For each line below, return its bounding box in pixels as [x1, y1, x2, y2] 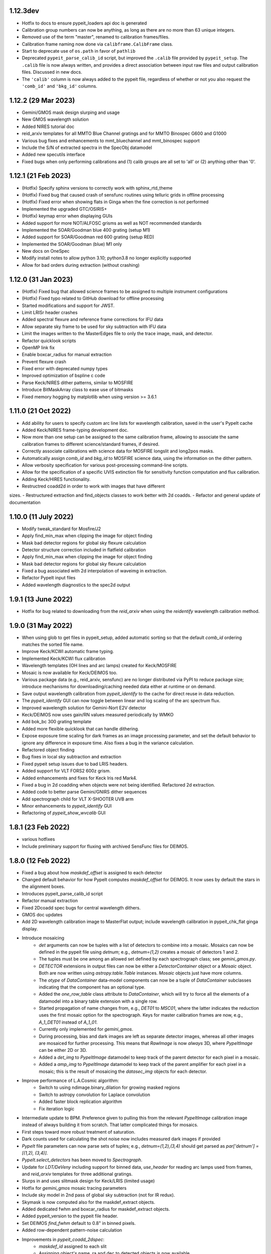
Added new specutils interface [22, 151, 85, 158]
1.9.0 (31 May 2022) [9, 621, 73, 630]
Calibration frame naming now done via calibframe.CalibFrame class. [22, 41, 173, 47]
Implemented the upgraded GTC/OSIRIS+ [22, 206, 107, 212]
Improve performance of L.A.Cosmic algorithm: [22, 1077, 119, 1083]
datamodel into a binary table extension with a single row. [39, 998, 158, 1004]
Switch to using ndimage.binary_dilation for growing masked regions [39, 1084, 180, 1090]
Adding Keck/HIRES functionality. [22, 476, 91, 482]
